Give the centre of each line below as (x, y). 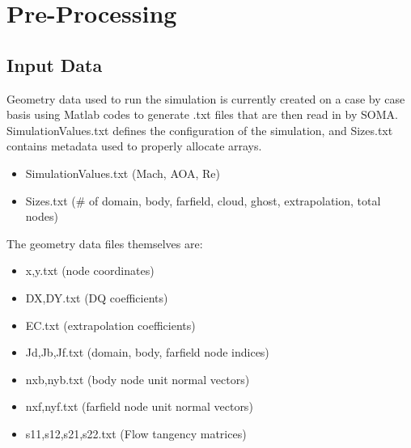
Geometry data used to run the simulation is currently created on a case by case (206, 98)
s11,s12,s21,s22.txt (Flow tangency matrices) (136, 433)
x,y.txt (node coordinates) (90, 270)
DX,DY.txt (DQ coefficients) (97, 297)
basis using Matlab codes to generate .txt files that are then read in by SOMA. (202, 114)
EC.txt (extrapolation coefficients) (110, 325)
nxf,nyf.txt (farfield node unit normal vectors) (139, 406)
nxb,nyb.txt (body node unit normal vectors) (138, 379)
